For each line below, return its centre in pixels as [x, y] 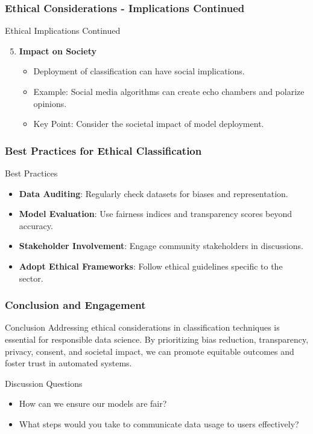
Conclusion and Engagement [75, 305]
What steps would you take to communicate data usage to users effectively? [159, 423]
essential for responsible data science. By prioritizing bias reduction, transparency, [157, 339]
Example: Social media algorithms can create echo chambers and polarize [169, 91]
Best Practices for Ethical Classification [103, 150]
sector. [31, 278]
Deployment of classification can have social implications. [139, 71]
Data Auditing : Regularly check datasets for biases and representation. [153, 193]
